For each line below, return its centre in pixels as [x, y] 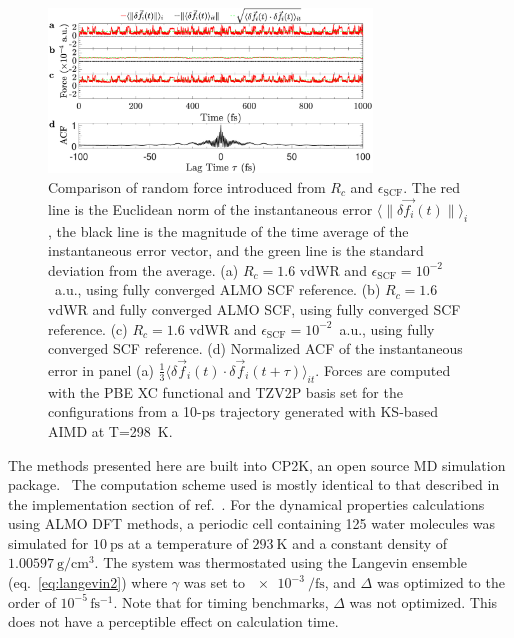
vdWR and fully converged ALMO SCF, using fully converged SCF [254, 308]
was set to [214, 582]
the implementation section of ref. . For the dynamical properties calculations [246, 503]
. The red [432, 186]
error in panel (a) [101, 369]
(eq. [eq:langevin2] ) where [88, 582]
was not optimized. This [423, 601]
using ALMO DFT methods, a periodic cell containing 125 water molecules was [252, 523]
